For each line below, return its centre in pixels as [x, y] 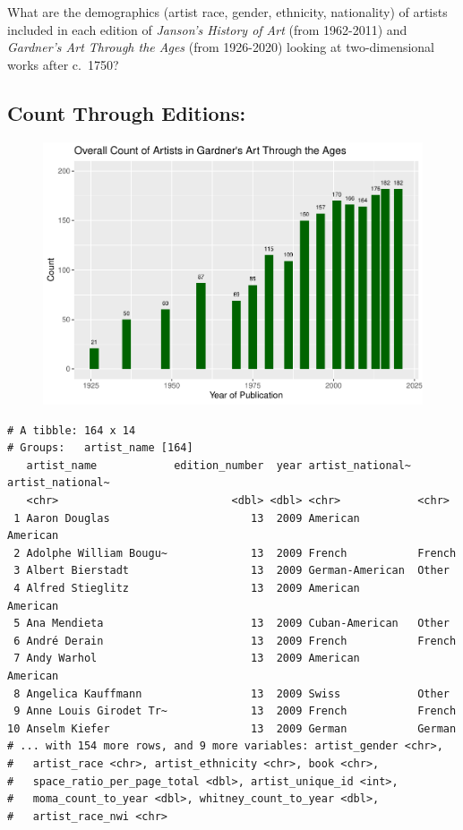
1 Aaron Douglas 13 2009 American [187, 518]
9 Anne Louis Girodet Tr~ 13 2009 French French [235, 711]
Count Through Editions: [127, 112]
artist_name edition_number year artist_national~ [219, 465]
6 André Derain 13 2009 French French [235, 641]
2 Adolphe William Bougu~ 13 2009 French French [235, 553]
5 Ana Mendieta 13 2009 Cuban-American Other [231, 624]
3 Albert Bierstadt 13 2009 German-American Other [231, 571]
